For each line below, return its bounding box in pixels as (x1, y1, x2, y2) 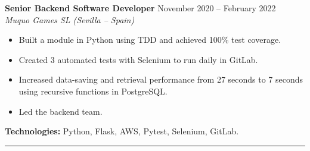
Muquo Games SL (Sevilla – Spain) (5, 13, 135, 26)
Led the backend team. (18, 105, 103, 117)
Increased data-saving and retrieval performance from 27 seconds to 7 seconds (18, 73, 303, 86)
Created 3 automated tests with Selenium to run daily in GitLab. (18, 53, 258, 65)
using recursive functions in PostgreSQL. (18, 84, 168, 97)
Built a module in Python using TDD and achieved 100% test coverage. (18, 33, 281, 46)
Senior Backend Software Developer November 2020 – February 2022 (5, 2, 276, 14)
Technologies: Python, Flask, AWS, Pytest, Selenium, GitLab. (5, 125, 239, 137)
